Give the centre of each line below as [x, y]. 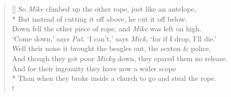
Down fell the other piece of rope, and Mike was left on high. [107, 29]
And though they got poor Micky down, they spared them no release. [120, 58]
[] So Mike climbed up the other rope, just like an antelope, [104, 9]
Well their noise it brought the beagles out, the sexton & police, [111, 48]
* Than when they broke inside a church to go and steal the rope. [114, 78]
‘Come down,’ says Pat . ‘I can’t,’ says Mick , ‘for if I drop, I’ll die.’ [114, 38]
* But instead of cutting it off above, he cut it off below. [100, 18]
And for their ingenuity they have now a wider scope [94, 68]
